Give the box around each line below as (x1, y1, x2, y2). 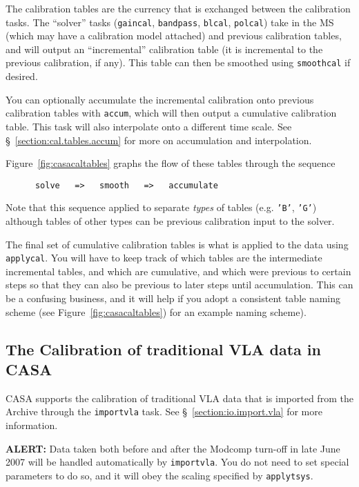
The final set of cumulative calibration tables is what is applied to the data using (6, 237, 349, 251)
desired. (6, 69, 38, 83)
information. (6, 418, 58, 433)
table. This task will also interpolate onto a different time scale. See (6, 119, 292, 133)
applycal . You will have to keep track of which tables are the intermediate (6, 250, 322, 265)
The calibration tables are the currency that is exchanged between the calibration (6, 1, 351, 15)
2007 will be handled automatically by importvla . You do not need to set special (6, 455, 349, 469)
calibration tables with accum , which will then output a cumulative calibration (6, 106, 337, 120)
